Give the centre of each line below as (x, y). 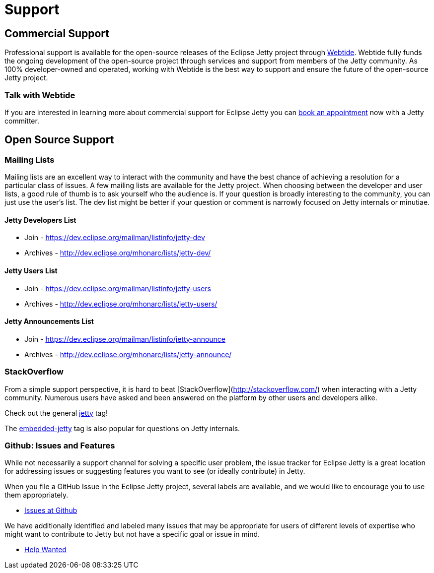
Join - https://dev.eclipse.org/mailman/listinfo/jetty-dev (115, 238)
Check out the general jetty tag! (56, 413)
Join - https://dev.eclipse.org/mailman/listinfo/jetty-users (118, 288)
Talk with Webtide (40, 95)
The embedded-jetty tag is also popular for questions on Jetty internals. (122, 428)
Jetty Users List (31, 270)
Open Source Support (59, 140)
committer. (22, 121)
